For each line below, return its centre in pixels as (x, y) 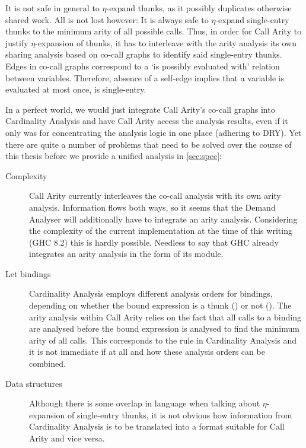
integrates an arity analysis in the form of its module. (126, 254)
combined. (47, 363)
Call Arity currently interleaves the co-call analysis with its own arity (155, 196)
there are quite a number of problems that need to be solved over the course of (149, 144)
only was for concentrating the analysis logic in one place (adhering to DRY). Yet (154, 132)
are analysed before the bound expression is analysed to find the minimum (164, 328)
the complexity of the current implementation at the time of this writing (161, 231)
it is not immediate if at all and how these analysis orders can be (147, 352)
